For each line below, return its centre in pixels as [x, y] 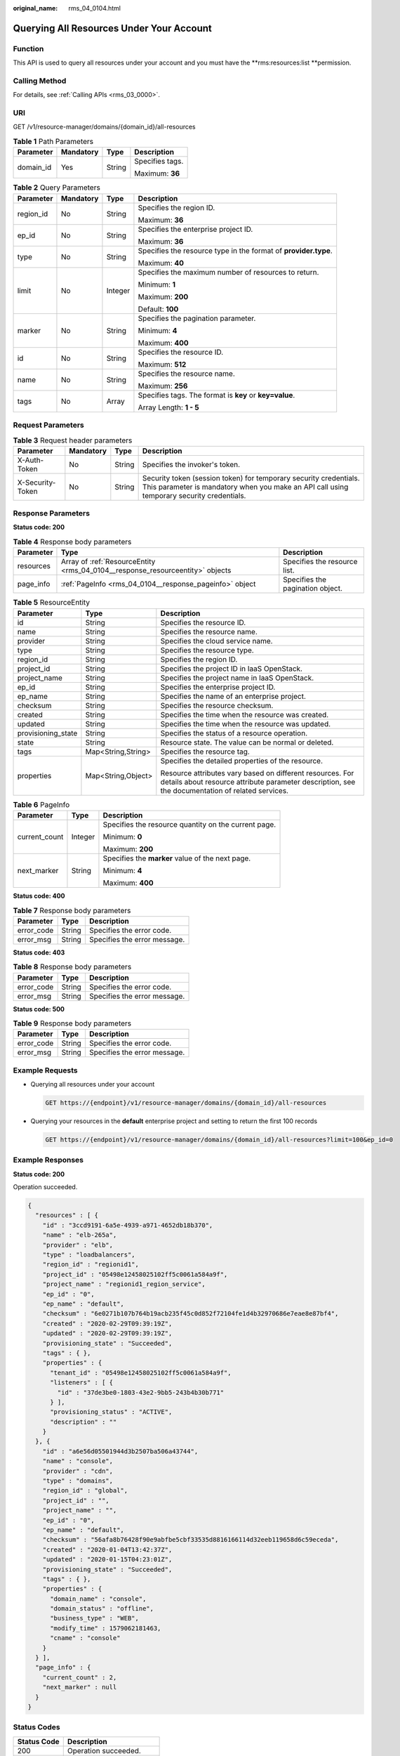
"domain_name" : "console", [98, 1599]
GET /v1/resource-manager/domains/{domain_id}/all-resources [104, 127]
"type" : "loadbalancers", [89, 1255]
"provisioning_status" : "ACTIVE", [111, 1412]
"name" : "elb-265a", [80, 1235]
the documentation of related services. [225, 790]
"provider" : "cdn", [78, 1471]
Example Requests [45, 1070]
